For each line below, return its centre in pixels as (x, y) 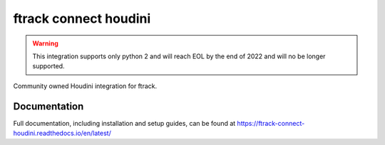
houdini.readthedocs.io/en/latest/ (62, 133)
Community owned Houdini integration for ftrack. (85, 86)
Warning (45, 43)
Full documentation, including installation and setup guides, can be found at (124, 123)
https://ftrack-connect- (271, 123)
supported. (48, 66)
